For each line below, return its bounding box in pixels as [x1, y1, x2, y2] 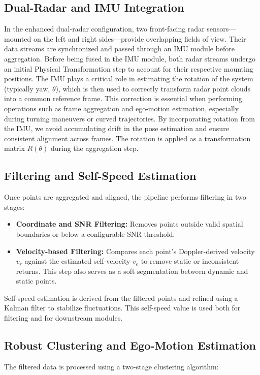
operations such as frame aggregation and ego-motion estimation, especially [4, 103, 239, 113]
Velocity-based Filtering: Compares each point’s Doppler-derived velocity [16, 245, 255, 256]
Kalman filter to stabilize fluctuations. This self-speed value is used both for [4, 302, 241, 313]
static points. [16, 275, 57, 286]
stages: [4, 201, 25, 212]
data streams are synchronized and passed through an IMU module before [4, 43, 235, 54]
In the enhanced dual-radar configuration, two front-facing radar [4, 23, 205, 34]
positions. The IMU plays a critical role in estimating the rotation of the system [4, 73, 253, 84]
